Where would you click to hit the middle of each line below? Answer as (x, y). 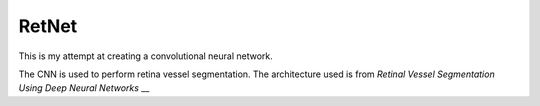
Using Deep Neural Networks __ (84, 88)
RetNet (48, 26)
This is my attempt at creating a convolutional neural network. (146, 56)
